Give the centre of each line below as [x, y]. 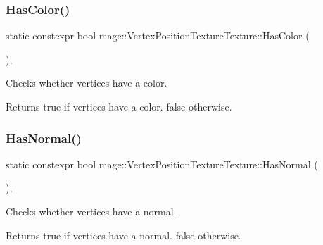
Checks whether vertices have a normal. [91, 211]
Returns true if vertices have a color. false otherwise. [119, 106]
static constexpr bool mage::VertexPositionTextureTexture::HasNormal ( [162, 164]
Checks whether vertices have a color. [87, 83]
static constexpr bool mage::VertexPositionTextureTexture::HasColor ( [158, 36]
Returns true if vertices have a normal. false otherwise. [123, 235]
